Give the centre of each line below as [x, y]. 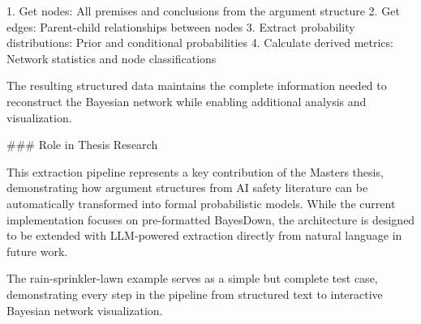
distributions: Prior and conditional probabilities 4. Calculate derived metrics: [200, 43]
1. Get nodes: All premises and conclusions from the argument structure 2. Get [203, 11]
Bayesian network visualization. [85, 310]
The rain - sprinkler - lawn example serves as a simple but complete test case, [192, 278]
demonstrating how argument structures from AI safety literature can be [187, 188]
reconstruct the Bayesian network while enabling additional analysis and [187, 101]
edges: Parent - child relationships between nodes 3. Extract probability [181, 26]
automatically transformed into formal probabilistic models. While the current [201, 203]
